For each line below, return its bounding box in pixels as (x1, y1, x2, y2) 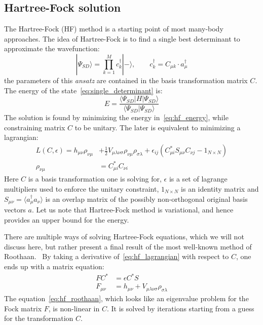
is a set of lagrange (169, 173, 228, 184)
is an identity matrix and (181, 183, 259, 194)
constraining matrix (4, 122, 65, 132)
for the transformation (4, 313, 73, 323)
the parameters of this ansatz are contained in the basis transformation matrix (4, 75, 248, 85)
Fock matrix (4, 303, 42, 313)
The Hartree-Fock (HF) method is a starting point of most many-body (4, 23, 223, 34)
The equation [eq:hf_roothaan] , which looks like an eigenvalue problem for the (4, 293, 249, 303)
